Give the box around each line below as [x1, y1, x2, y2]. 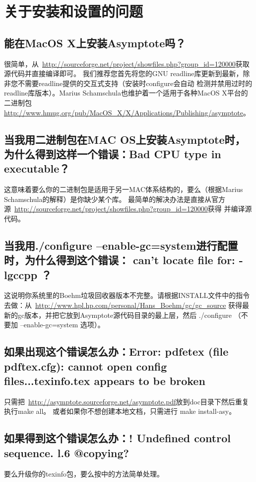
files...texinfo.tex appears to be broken [4, 373, 205, 388]
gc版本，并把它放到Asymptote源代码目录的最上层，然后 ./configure [17, 309, 232, 320]
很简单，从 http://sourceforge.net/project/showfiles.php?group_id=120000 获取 [4, 58, 250, 69]
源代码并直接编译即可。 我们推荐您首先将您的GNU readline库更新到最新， [4, 68, 243, 79]
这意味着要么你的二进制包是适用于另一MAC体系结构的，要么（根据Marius [4, 184, 243, 194]
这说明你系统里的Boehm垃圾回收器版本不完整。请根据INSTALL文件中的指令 [4, 290, 250, 300]
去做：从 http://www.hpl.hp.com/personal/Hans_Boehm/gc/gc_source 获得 [4, 300, 243, 310]
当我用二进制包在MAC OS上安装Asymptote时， [4, 131, 246, 147]
